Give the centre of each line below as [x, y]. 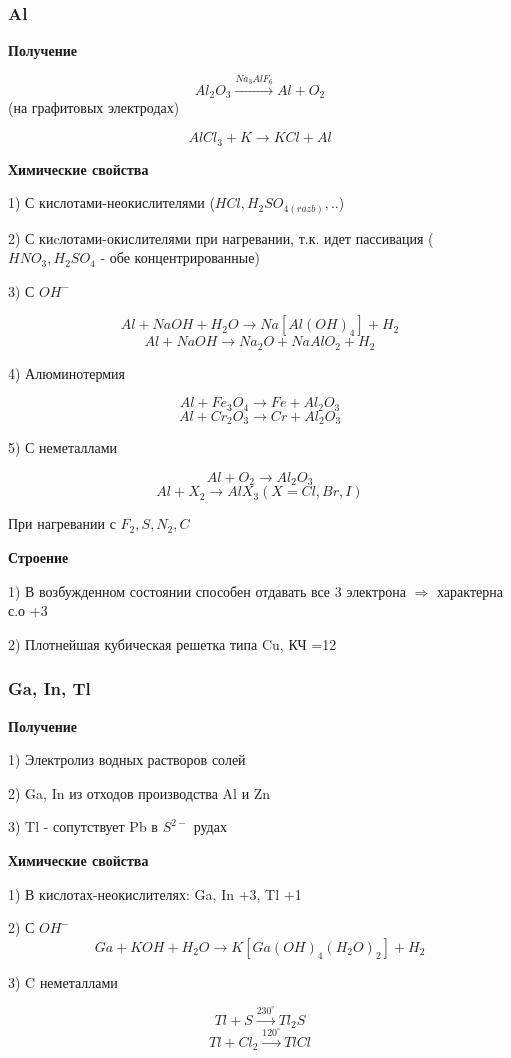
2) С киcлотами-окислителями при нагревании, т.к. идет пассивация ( [221, 237]
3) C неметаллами [63, 981]
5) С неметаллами [63, 447]
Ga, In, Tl [49, 688]
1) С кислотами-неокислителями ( [111, 202]
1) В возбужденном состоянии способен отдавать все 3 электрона [207, 590]
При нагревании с [62, 523]
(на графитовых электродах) [94, 107]
